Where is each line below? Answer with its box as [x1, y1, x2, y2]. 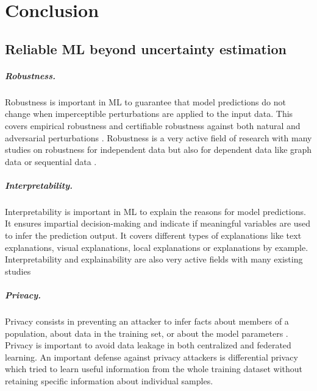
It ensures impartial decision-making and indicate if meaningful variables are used [5, 217, 311, 230]
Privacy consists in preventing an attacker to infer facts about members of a [5, 314, 289, 327]
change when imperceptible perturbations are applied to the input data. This [5, 107, 293, 120]
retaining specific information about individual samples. [5, 374, 213, 387]
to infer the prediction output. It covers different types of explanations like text [5, 229, 302, 242]
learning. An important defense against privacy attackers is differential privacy [5, 350, 298, 363]
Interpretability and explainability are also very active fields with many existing [5, 253, 303, 266]
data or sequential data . [5, 155, 97, 167]
